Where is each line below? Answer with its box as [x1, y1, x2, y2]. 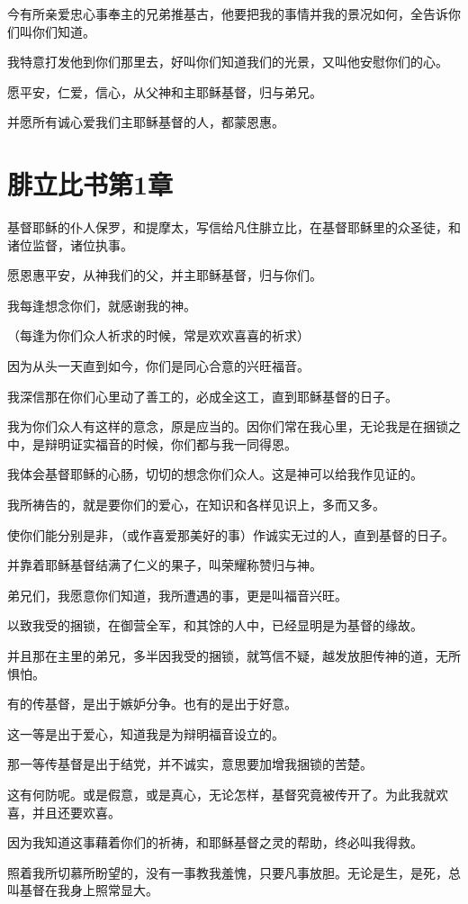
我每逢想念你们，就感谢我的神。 [7, 295, 196, 314]
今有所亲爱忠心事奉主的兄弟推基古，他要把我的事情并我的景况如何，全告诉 [7, 5, 448, 23]
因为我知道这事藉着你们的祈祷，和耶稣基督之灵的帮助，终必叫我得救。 [7, 833, 423, 852]
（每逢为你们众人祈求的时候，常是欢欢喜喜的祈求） [7, 326, 310, 345]
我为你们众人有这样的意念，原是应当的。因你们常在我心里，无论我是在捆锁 [7, 417, 448, 436]
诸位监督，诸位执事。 [7, 235, 133, 254]
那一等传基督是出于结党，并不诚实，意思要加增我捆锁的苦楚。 [7, 755, 373, 773]
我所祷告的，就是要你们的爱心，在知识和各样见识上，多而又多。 [7, 495, 385, 514]
